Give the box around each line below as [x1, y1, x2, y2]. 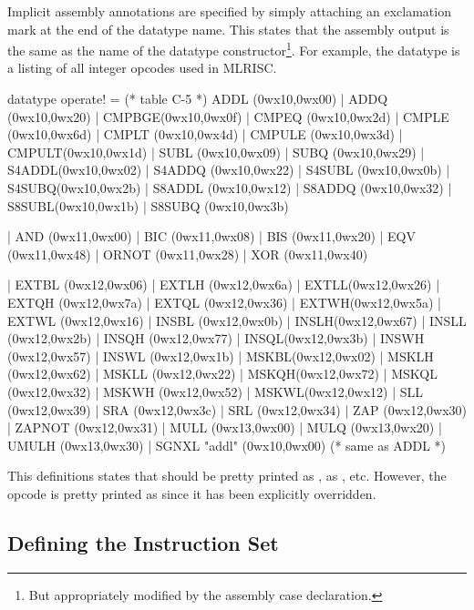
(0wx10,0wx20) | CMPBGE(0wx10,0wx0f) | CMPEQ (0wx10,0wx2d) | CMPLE [7, 107, 449, 126]
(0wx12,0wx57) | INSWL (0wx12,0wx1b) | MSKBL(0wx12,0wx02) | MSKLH [7, 346, 434, 365]
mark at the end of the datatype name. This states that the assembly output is [7, 19, 449, 38]
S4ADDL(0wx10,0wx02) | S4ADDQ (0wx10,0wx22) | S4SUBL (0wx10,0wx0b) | [7, 160, 450, 179]
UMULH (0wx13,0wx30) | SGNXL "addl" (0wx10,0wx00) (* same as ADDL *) [7, 435, 447, 454]
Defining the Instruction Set [7, 528, 279, 556]
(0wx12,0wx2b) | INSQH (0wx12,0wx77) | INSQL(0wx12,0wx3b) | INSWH [7, 329, 425, 348]
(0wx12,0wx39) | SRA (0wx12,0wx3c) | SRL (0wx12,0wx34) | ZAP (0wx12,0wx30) [7, 400, 467, 419]
